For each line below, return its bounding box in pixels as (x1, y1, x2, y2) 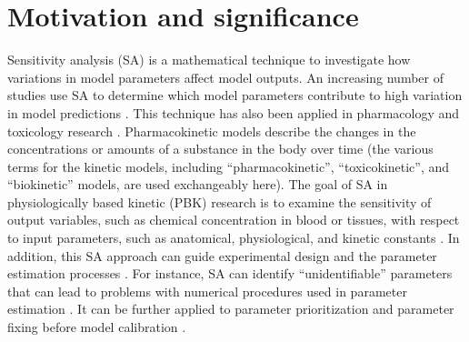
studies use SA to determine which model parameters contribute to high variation (7, 85, 463, 105)
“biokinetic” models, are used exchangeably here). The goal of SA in (7, 175, 388, 194)
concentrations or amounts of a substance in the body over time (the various (7, 139, 434, 158)
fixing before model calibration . (7, 317, 186, 337)
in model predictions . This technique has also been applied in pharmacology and (7, 103, 460, 122)
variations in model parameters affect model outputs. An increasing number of (7, 67, 444, 86)
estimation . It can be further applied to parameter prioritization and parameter (7, 299, 454, 318)
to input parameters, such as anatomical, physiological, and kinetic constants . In (7, 228, 460, 247)
